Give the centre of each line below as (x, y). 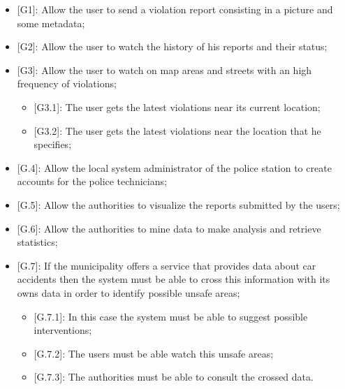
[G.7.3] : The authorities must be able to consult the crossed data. (174, 377)
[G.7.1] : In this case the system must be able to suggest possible (171, 316)
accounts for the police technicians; (92, 181)
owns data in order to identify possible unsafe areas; (129, 292)
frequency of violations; (67, 83)
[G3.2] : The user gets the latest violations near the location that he (177, 130)
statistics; (37, 242)
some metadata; (51, 23)
